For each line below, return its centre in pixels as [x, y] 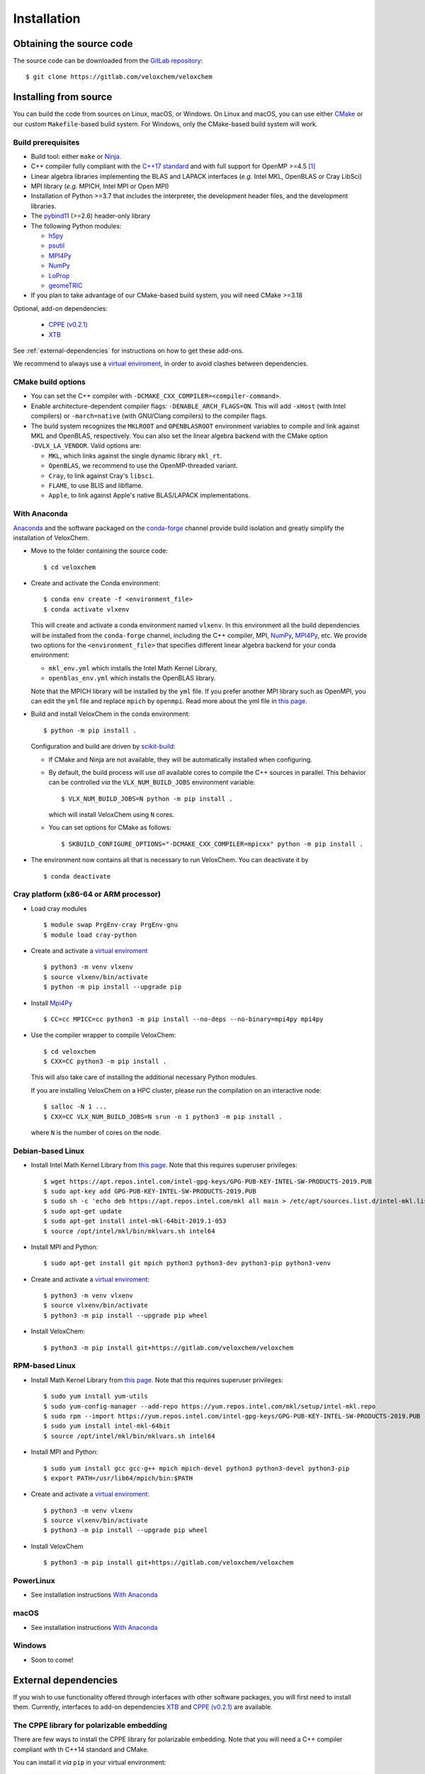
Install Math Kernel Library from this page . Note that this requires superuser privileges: [157, 1379]
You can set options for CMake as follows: [110, 827]
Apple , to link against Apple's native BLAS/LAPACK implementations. [149, 495]
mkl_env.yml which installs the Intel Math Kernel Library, [133, 668]
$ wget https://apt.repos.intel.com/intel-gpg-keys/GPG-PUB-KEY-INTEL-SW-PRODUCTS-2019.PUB [208, 1181]
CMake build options [50, 382]
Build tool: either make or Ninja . [76, 156]
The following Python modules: [76, 226]
